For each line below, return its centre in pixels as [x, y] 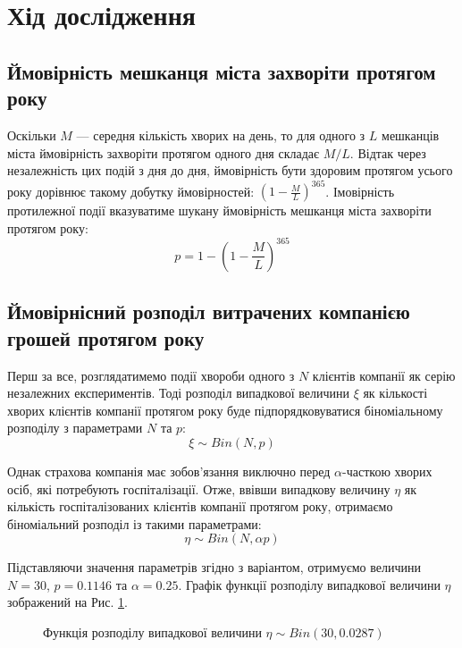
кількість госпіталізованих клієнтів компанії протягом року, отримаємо [200, 506]
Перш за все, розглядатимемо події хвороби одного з [151, 375]
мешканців [411, 135]
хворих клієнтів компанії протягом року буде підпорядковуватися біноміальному [225, 410]
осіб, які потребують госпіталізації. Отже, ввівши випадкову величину [199, 488]
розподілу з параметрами [75, 428]
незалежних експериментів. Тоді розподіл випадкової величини [178, 393]
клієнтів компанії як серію [384, 375]
